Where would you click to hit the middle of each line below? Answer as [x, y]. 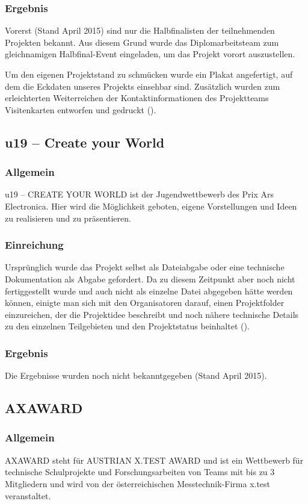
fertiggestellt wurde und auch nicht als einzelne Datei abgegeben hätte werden [149, 291]
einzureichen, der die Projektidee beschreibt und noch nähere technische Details [152, 314]
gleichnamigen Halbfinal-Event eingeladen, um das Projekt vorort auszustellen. [150, 54]
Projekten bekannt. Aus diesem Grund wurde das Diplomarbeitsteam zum [142, 42]
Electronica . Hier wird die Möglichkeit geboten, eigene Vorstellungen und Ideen [151, 206]
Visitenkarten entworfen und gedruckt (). [81, 109]
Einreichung [34, 245]
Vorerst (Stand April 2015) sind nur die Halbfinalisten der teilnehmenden [140, 30]
